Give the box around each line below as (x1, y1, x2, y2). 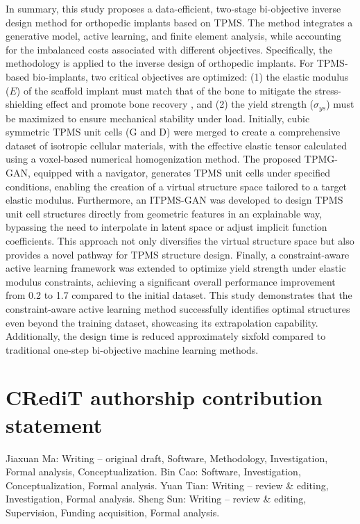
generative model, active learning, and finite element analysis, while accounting (6, 28, 342, 43)
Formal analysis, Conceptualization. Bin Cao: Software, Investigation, (6, 464, 301, 479)
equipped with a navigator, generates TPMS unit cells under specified (33, 165, 331, 179)
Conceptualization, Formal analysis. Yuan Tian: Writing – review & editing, (6, 477, 329, 492)
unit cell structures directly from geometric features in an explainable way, (6, 206, 323, 220)
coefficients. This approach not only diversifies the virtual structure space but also (6, 233, 354, 247)
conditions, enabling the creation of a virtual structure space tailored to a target (6, 179, 348, 193)
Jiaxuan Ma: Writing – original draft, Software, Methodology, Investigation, (6, 450, 328, 465)
